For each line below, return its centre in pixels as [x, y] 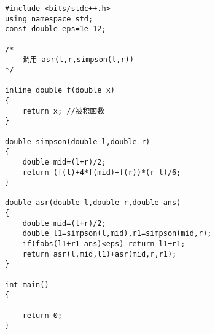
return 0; [42, 315]
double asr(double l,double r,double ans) [93, 203]
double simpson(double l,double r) [78, 142]
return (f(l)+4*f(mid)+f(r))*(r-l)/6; [102, 172]
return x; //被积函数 [64, 111]
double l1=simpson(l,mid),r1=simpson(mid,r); [117, 234]
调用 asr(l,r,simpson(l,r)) [78, 60]
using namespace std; [49, 19]
